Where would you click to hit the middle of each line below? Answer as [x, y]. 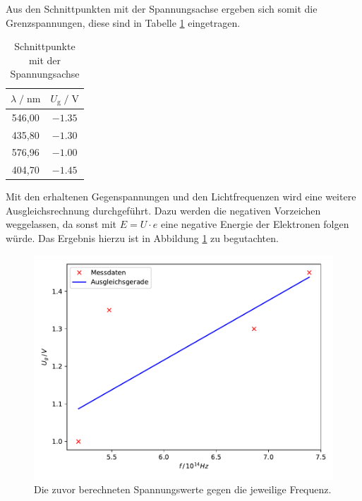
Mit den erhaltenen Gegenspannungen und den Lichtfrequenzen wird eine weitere [181, 197]
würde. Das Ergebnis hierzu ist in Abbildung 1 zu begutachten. [142, 238]
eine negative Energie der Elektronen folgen [255, 224]
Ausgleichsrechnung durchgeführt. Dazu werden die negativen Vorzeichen [163, 210]
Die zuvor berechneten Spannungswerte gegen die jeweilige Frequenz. [183, 489]
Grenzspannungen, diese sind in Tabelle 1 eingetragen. [123, 22]
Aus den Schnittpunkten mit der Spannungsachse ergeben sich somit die [162, 8]
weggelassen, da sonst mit [61, 224]
